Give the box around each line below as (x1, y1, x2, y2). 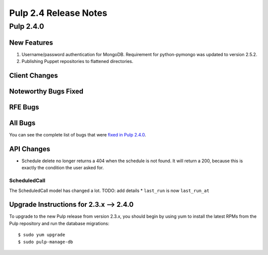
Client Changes (9, 71, 58, 79)
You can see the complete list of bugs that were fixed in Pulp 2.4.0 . (9, 132, 146, 138)
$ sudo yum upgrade (18, 232, 66, 238)
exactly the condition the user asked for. (21, 165, 104, 171)
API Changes (9, 144, 51, 153)
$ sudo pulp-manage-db (18, 239, 73, 245)
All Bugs (9, 119, 36, 127)
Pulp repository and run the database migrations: (9, 220, 109, 226)
